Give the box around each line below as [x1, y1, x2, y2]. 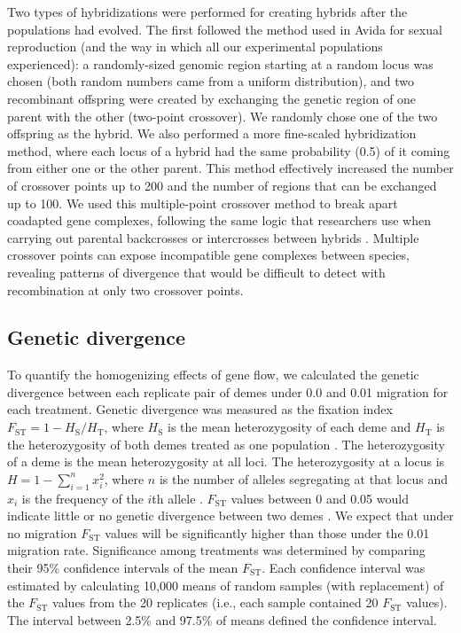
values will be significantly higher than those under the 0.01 [105, 523, 430, 542]
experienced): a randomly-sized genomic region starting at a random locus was [7, 54, 434, 73]
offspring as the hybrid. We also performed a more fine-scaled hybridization [7, 124, 417, 143]
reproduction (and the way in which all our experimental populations [7, 37, 383, 56]
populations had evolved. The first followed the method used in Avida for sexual [7, 20, 442, 38]
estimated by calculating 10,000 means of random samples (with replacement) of [7, 575, 444, 594]
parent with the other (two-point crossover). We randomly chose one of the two [7, 106, 438, 125]
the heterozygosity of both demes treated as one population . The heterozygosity [7, 434, 445, 453]
